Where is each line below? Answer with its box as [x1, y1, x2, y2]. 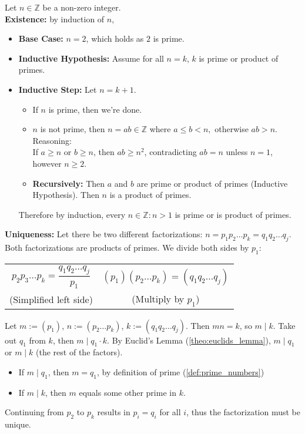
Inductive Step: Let [18, 83, 97, 95]
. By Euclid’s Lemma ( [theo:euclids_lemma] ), [107, 334, 271, 346]
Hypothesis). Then [32, 189, 99, 201]
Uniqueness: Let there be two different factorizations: [5, 228, 203, 240]
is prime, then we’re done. [48, 103, 142, 115]
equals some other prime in [79, 386, 176, 398]
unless [226, 146, 248, 158]
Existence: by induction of [5, 12, 105, 25]
